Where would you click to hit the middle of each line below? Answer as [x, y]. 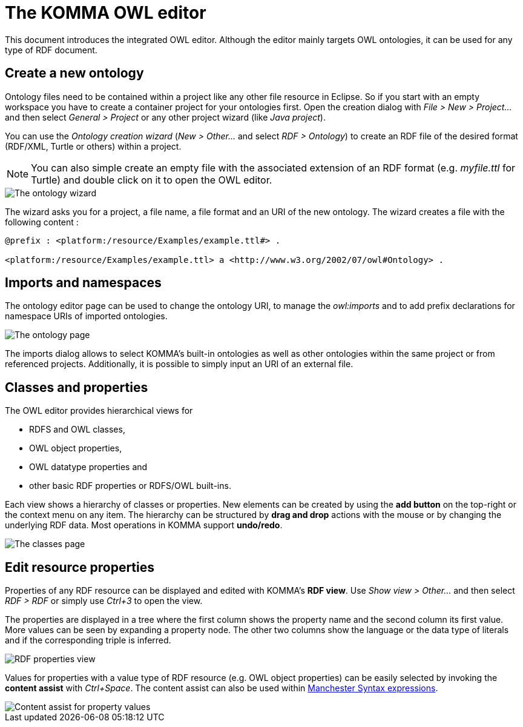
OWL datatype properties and [88, 467]
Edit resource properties [80, 567]
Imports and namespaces [83, 283]
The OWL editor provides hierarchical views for [99, 411]
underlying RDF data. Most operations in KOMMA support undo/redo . [144, 525]
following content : [42, 222]
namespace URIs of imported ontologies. [86, 316]
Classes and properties [77, 387]
